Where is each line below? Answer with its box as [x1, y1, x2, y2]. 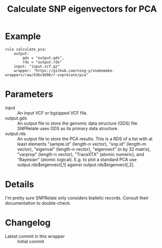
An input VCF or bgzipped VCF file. [17, 110, 88, 115]
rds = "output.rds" [22, 59, 62, 64]
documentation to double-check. [5, 200, 71, 206]
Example [5, 31, 41, 42]
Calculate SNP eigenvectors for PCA [7, 3, 157, 15]
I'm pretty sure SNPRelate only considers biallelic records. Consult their [5, 195, 149, 201]
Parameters [5, 89, 54, 100]
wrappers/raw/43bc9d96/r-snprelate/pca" [5, 72, 89, 77]
